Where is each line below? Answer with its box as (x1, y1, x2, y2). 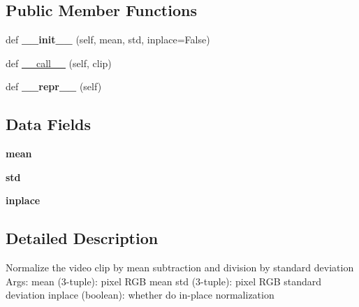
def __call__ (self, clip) (6, 55, 112, 70)
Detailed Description (6, 227, 159, 249)
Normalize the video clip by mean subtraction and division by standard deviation (6, 260, 354, 275)
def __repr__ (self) (6, 79, 102, 94)
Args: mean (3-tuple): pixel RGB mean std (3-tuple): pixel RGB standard (6, 273, 322, 288)
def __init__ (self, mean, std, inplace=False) (6, 32, 210, 47)
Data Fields (6, 113, 91, 135)
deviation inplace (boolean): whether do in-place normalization (6, 287, 274, 302)
